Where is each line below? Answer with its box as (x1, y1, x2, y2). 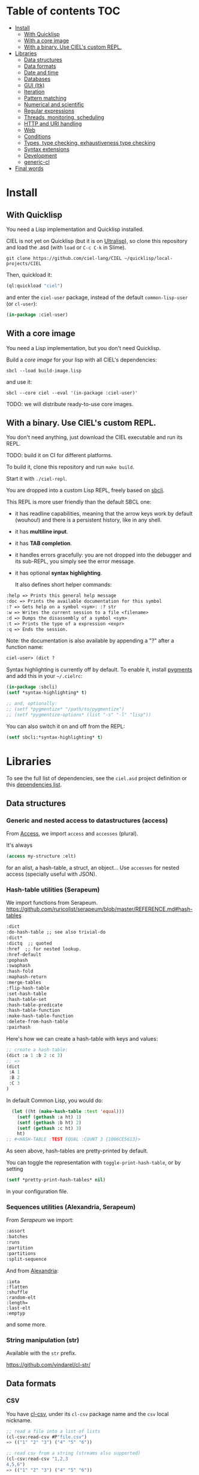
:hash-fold (6, 968, 34, 975)
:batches (6, 1234, 28, 1240)
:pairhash (6, 1024, 31, 1030)
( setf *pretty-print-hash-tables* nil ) (6, 1177, 106, 1183)
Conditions (23, 132, 51, 140)
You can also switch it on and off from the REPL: (6, 722, 125, 730)
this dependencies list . (6, 781, 62, 788)
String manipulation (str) (6, 1335, 80, 1344)
